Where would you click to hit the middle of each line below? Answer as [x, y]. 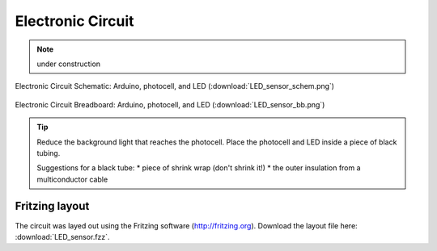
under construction [69, 64]
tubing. [49, 153]
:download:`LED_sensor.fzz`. [62, 236]
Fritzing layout [52, 206]
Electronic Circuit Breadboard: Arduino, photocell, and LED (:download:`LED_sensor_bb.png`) [170, 104]
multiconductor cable [72, 179]
